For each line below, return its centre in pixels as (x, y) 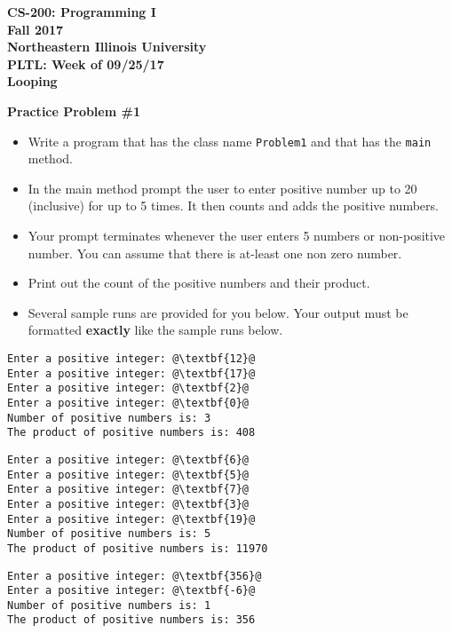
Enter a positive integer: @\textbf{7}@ (128, 490)
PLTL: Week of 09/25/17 (86, 63)
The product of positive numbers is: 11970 (138, 548)
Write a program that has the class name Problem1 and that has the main (230, 141)
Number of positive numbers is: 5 (109, 534)
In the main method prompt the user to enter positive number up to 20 (222, 188)
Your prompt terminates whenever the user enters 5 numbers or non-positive (237, 235)
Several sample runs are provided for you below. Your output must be (218, 312)
